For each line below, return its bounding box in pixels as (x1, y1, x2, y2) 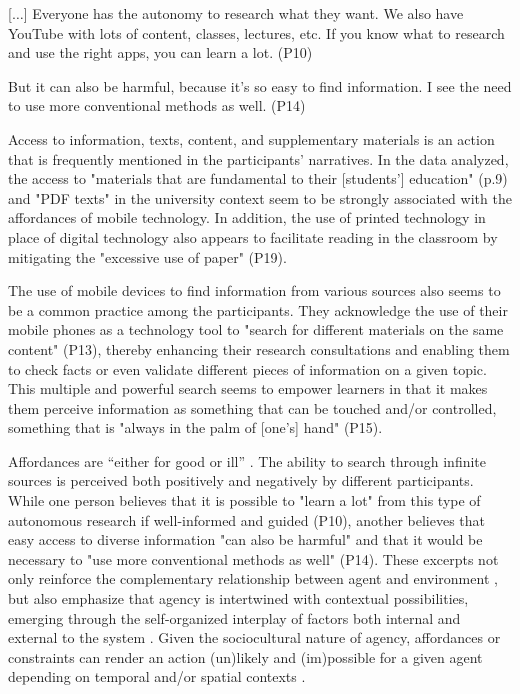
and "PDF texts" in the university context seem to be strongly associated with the (8, 187, 512, 208)
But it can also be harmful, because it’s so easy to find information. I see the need (8, 75, 512, 96)
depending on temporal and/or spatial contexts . (8, 666, 306, 687)
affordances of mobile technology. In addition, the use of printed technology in (8, 207, 486, 228)
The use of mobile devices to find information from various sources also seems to (8, 280, 501, 301)
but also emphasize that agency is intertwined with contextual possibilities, (8, 588, 469, 609)
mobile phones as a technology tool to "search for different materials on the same (8, 319, 504, 340)
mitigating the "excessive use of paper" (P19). (8, 246, 287, 267)
